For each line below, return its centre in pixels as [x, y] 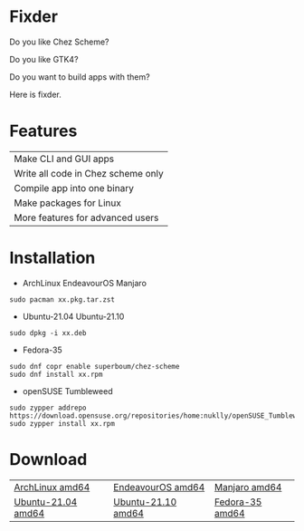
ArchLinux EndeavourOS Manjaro [85, 283]
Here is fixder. [35, 94]
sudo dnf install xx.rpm [56, 374]
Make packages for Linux [68, 203]
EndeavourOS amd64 [159, 487]
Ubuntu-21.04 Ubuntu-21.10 [73, 316]
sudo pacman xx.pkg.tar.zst [62, 299]
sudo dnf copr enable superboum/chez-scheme [95, 366]
